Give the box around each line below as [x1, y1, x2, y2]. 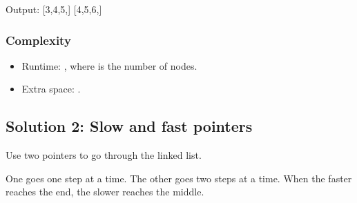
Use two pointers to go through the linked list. [6, 148, 202, 162]
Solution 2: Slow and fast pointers [6, 115, 253, 137]
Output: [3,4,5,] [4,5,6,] [6, 2, 102, 16]
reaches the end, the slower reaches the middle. [6, 184, 204, 199]
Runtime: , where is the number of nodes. [21, 58, 197, 72]
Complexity [6, 31, 71, 48]
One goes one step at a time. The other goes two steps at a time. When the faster [6, 171, 352, 185]
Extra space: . [21, 81, 81, 96]
